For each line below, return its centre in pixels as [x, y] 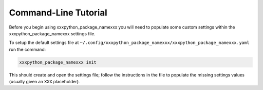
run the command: [28, 49]
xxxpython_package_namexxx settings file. [52, 33]
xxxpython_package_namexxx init [58, 62]
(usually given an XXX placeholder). [45, 82]
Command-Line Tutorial [58, 13]
